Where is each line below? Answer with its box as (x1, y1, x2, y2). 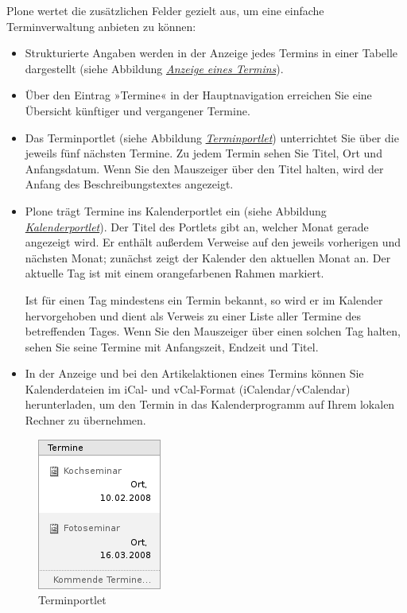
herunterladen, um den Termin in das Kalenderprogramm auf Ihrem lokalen (25, 396, 395, 413)
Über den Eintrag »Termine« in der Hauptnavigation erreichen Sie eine (25, 87, 372, 103)
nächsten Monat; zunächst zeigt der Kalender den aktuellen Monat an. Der (25, 249, 391, 266)
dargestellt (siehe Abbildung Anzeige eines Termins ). (25, 60, 284, 76)
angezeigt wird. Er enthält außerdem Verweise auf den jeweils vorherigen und (25, 234, 401, 250)
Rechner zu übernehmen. (25, 412, 146, 429)
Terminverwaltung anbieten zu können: (6, 17, 196, 34)
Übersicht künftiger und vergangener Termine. (25, 102, 250, 118)
